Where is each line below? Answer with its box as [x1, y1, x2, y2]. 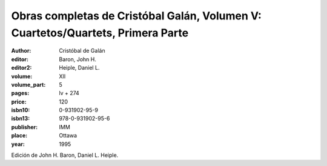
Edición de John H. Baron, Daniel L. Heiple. [11, 151, 119, 159]
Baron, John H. [59, 55, 97, 63]
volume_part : [11, 81, 46, 88]
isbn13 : [11, 115, 30, 122]
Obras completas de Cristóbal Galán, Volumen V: [11, 9, 262, 22]
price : [11, 98, 27, 105]
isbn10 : [11, 107, 30, 114]
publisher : [11, 123, 38, 130]
